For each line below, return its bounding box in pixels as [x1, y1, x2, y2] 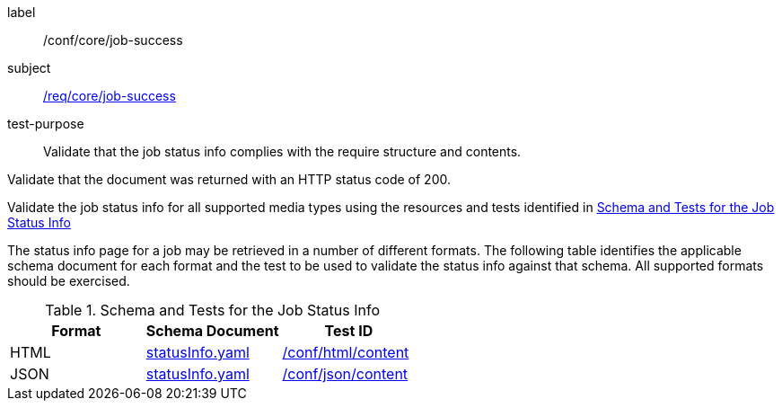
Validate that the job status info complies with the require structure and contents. [43, 144, 522, 159]
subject [7, 60, 51, 75]
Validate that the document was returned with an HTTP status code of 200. [7, 172, 451, 187]
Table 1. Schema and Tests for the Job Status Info [45, 301, 380, 319]
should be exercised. [7, 273, 130, 288]
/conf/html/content [282, 343, 409, 361]
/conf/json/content [282, 365, 409, 383]
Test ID [324, 322, 373, 340]
